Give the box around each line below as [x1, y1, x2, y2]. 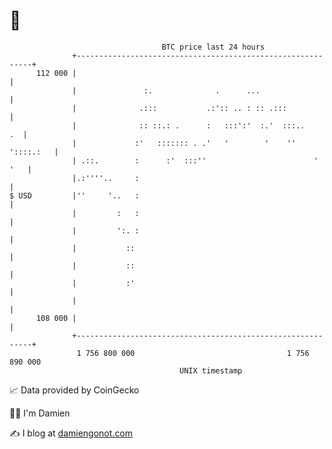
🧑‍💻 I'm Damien [9, 407, 71, 419]
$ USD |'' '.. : [9, 190, 140, 201]
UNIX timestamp [179, 365, 243, 376]
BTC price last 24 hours [161, 42, 266, 52]
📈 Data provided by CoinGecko [9, 384, 140, 396]
